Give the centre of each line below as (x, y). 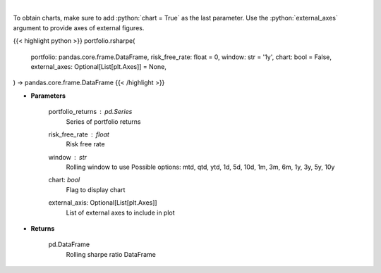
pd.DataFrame (69, 245)
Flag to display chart (96, 189)
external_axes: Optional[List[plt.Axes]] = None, (99, 66)
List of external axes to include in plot (121, 212)
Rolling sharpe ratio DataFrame (111, 254)
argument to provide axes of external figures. (79, 27)
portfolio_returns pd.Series (90, 112)
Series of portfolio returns (103, 121)
